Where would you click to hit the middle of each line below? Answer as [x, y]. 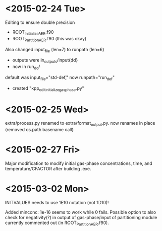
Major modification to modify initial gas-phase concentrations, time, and [79, 163]
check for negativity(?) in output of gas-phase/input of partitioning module [81, 218]
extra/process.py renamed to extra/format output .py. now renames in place [80, 124]
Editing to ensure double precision [40, 22]
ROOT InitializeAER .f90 [33, 33]
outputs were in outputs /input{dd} [45, 61]
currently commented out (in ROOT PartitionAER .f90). [57, 223]
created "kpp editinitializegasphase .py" [48, 89]
